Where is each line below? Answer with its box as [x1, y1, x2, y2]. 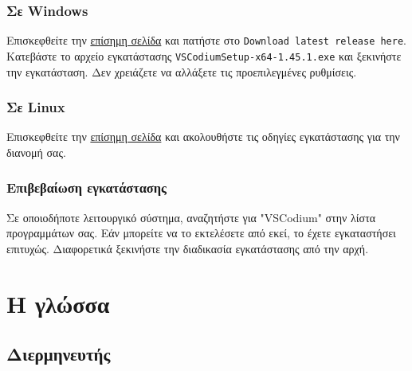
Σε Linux [6, 97, 65, 117]
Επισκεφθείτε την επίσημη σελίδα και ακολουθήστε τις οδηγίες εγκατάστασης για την [6, 128, 400, 145]
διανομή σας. [6, 143, 66, 160]
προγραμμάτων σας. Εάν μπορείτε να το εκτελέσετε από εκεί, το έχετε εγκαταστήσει [6, 225, 396, 241]
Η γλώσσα [6, 287, 110, 319]
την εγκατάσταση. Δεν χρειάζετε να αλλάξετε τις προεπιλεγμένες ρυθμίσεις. [6, 63, 357, 80]
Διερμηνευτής [6, 342, 111, 366]
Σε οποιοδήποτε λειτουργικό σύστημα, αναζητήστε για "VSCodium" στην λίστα [6, 209, 376, 225]
